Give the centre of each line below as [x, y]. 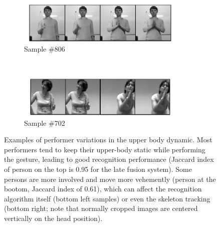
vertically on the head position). [53, 218]
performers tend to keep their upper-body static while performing [105, 149]
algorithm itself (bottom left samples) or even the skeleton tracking [107, 198]
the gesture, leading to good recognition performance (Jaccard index [109, 159]
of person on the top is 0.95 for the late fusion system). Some [98, 169]
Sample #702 [45, 123]
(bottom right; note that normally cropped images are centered [101, 208]
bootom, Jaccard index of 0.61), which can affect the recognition [103, 189]
